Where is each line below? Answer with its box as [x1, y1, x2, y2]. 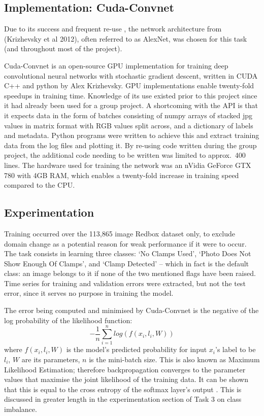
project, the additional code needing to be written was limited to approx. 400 [4, 150, 246, 160]
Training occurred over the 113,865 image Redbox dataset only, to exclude [4, 228, 236, 238]
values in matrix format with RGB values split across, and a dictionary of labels [4, 120, 253, 130]
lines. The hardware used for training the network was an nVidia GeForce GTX [4, 159, 251, 170]
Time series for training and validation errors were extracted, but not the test [4, 278, 246, 288]
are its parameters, [21, 354, 80, 364]
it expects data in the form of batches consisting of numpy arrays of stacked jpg [4, 110, 253, 120]
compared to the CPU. [4, 180, 75, 190]
